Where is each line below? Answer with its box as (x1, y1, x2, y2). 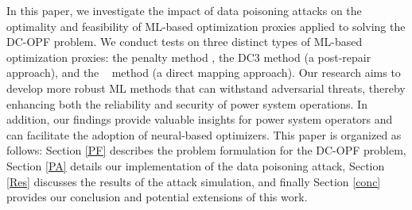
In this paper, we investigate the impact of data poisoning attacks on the (6, 2, 362, 18)
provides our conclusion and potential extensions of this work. (6, 189, 308, 205)
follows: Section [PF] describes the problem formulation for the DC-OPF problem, (6, 142, 406, 158)
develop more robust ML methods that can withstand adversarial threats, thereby (6, 79, 406, 96)
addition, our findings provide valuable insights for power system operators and (6, 111, 393, 128)
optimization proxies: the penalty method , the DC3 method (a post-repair (6, 48, 371, 65)
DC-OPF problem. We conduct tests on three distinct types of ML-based (6, 33, 363, 50)
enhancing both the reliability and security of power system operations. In (6, 95, 367, 112)
